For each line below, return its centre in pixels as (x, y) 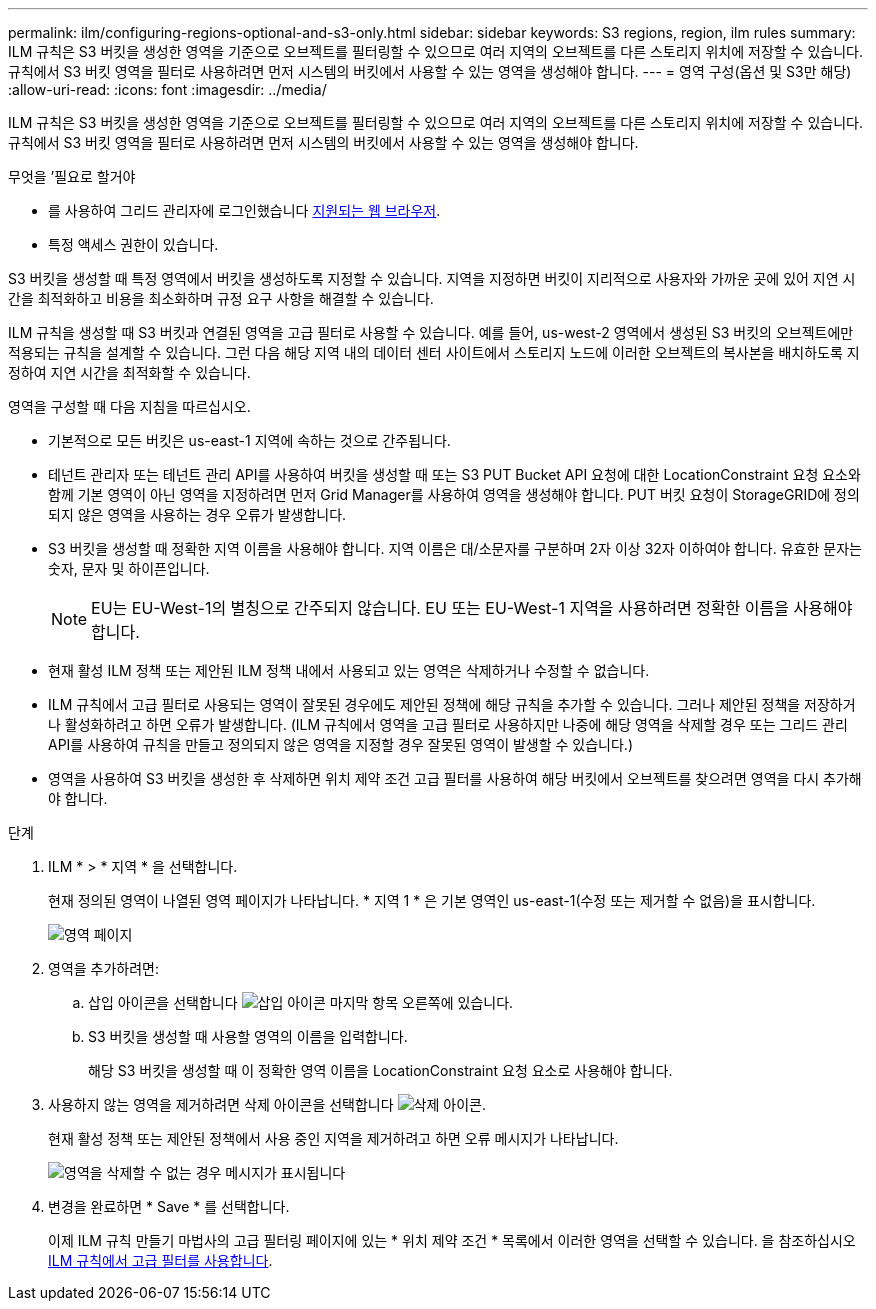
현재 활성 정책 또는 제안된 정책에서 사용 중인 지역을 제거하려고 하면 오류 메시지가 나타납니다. (333, 1138)
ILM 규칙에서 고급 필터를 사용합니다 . (160, 1260)
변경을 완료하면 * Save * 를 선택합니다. (169, 1206)
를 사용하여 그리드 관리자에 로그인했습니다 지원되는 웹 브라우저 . (244, 210)
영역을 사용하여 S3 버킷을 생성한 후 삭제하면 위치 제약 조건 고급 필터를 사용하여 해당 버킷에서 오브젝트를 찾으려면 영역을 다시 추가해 (455, 778)
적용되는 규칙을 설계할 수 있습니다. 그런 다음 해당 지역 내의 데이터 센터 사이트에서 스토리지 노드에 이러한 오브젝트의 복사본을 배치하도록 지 (434, 352)
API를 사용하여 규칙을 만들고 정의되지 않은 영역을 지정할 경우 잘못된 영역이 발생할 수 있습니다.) (341, 744)
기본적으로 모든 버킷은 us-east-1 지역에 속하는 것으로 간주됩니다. (249, 440)
